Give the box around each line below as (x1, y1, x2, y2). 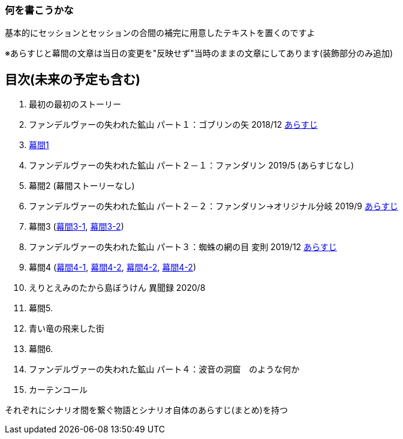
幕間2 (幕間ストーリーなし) (29, 181, 135, 191)
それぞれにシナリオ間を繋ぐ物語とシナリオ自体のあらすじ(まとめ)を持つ (5, 405, 288, 416)
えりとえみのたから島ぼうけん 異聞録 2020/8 (29, 282, 206, 293)
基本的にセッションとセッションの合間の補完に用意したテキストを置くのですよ (5, 28, 315, 38)
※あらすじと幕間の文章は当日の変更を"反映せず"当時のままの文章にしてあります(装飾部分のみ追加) (5, 48, 393, 59)
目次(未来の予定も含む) (5, 71, 140, 87)
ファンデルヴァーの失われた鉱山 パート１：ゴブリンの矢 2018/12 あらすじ (29, 119, 318, 130)
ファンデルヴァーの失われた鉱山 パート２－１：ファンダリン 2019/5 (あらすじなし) (29, 160, 354, 171)
